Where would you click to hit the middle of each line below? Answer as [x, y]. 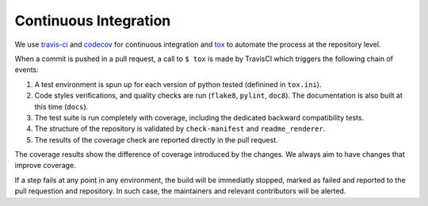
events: [27, 70]
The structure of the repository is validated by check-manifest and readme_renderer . [180, 129]
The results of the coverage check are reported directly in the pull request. [156, 139]
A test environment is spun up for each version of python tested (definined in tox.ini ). [178, 84]
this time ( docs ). [61, 106]
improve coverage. [45, 166]
